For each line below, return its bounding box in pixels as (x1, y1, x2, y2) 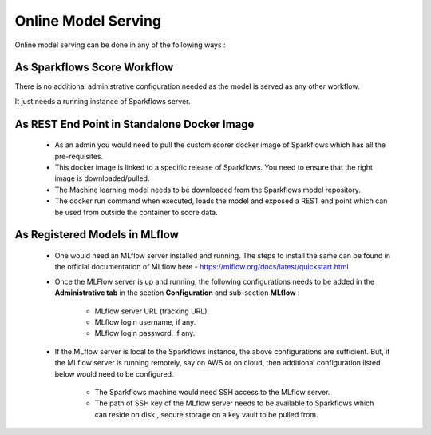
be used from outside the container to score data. (54, 207, 219, 217)
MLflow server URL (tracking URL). (94, 306, 210, 316)
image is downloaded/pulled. (54, 174, 150, 183)
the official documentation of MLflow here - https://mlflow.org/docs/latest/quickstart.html (54, 262, 349, 272)
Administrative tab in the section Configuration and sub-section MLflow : (54, 288, 300, 297)
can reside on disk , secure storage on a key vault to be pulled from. (94, 409, 318, 419)
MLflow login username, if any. (94, 317, 196, 327)
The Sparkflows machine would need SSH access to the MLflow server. (94, 387, 330, 397)
